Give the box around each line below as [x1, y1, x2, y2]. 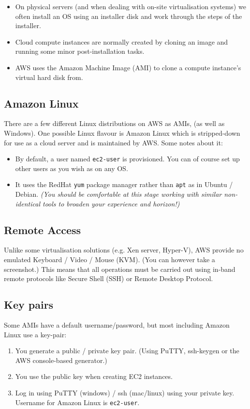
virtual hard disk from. [15, 72, 83, 82]
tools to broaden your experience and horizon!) [42, 198, 180, 208]
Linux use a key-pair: [4, 329, 67, 339]
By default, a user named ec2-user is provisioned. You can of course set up [15, 154, 240, 164]
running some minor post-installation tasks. [15, 46, 145, 56]
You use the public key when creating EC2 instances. [15, 371, 173, 381]
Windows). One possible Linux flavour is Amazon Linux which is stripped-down [4, 127, 240, 138]
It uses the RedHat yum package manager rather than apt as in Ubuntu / [15, 179, 233, 189]
